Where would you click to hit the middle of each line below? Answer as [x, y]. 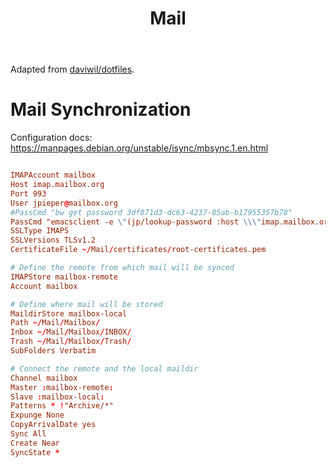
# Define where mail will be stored [86, 304]
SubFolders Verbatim [53, 351]
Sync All [28, 434]
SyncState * [35, 452]
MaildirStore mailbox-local [69, 313]
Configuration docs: [51, 138]
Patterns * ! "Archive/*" [62, 406]
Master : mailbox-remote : [62, 387]
